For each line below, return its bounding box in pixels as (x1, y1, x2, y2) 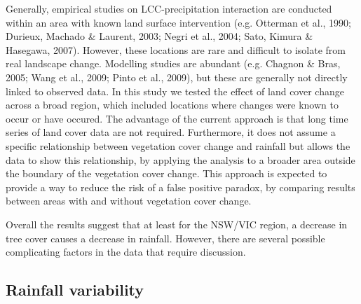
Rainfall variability (6, 279, 144, 300)
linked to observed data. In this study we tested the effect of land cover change (6, 83, 344, 98)
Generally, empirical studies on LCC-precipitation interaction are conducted (6, 1, 332, 15)
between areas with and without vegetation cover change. (6, 193, 252, 208)
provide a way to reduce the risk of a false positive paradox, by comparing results (6, 179, 355, 194)
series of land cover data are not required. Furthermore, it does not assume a (6, 125, 336, 139)
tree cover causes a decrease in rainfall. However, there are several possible (6, 230, 325, 245)
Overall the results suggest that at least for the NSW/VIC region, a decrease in (6, 216, 348, 231)
